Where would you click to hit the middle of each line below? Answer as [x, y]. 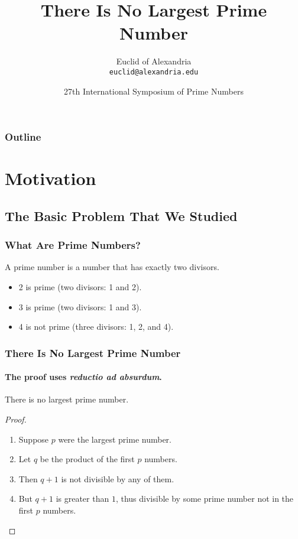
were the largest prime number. [115, 439]
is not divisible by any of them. [118, 478]
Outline [23, 137]
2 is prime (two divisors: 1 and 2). [80, 287]
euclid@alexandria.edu [154, 72]
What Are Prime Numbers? [73, 245]
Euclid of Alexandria [154, 61]
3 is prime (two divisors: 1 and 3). [80, 306]
